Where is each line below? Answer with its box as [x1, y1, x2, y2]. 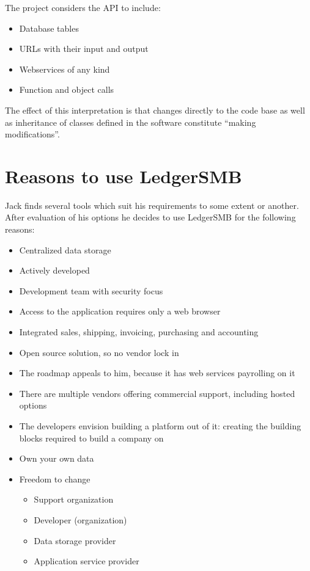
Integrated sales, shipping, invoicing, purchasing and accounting [19, 326, 259, 338]
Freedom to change [19, 472, 90, 485]
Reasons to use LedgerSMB [5, 163, 242, 188]
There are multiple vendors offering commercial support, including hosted [19, 387, 295, 399]
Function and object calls [19, 83, 114, 96]
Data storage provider [34, 534, 116, 547]
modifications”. [5, 128, 60, 140]
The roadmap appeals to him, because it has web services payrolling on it [19, 366, 295, 379]
